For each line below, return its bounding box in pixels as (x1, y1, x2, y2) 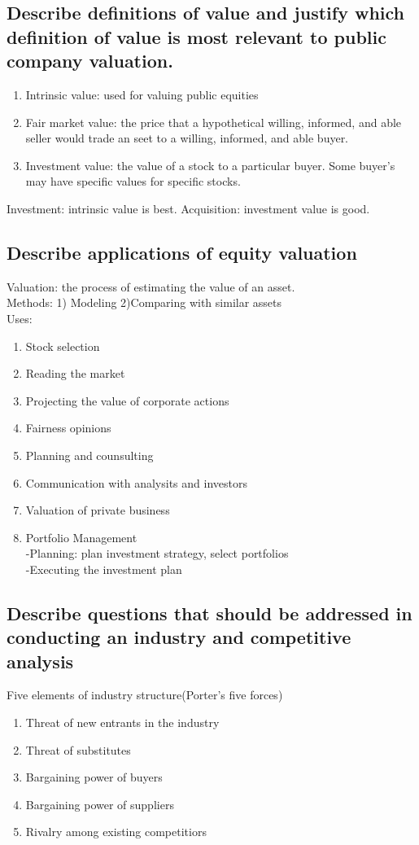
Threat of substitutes (25, 741, 131, 758)
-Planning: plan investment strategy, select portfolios (25, 545, 289, 562)
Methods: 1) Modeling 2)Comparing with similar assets (7, 294, 282, 311)
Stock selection (25, 337, 100, 354)
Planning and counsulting (25, 446, 154, 463)
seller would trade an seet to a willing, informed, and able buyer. (25, 129, 349, 147)
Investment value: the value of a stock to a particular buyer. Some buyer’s (25, 156, 395, 173)
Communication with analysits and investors (25, 474, 247, 491)
